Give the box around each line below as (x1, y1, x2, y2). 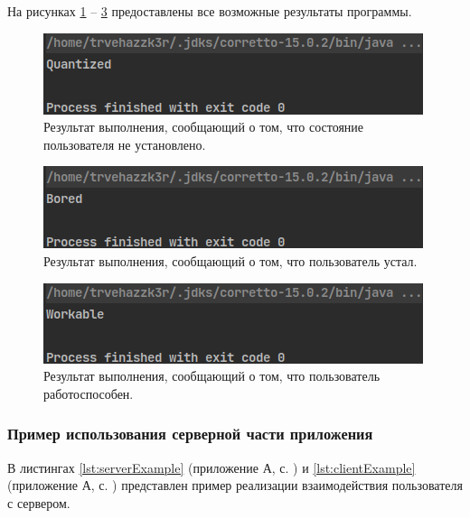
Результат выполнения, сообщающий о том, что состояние (43, 117, 364, 136)
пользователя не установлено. (43, 134, 206, 153)
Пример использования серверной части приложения (7, 422, 373, 445)
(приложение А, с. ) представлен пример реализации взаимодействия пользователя (7, 476, 463, 495)
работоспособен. (43, 384, 134, 402)
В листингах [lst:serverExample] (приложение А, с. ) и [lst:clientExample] (7, 458, 416, 476)
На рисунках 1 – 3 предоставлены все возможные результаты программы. (7, 2, 412, 20)
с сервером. (7, 493, 70, 512)
